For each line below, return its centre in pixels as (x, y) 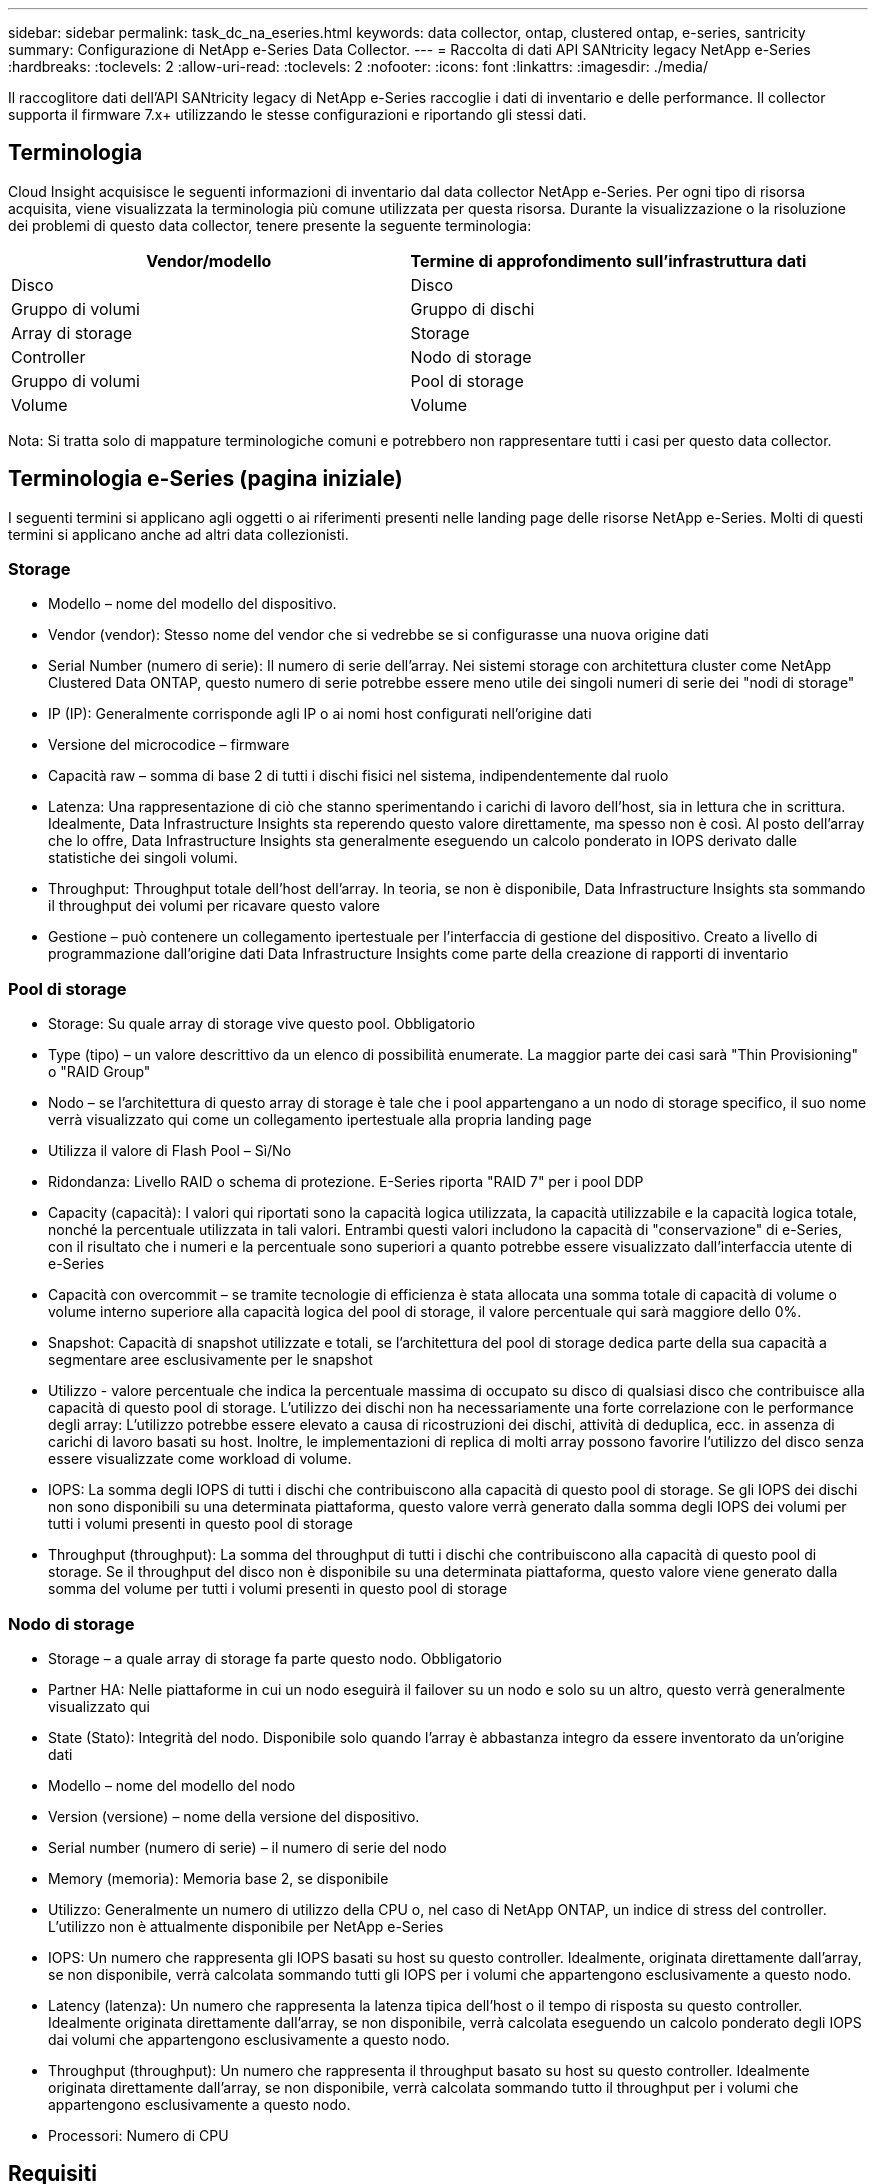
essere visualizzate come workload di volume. (200, 1459)
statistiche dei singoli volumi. (143, 858)
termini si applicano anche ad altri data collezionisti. (178, 534)
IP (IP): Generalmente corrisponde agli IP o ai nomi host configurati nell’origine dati (320, 714)
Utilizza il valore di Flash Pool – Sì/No (170, 1151)
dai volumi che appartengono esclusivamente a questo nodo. (249, 2039)
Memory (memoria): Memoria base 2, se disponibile (218, 1878)
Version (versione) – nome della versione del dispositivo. (234, 1816)
